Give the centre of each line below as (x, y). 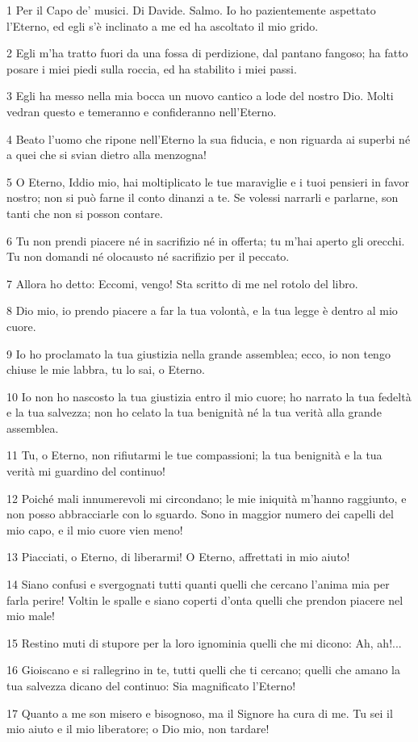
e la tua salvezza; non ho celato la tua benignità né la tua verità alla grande (194, 412)
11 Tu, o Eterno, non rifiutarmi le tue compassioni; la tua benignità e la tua (194, 455)
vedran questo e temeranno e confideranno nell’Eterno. (142, 111)
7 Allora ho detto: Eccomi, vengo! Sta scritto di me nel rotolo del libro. (182, 283)
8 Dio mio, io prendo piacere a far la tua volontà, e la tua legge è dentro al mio (202, 310)
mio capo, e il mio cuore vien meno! (95, 529)
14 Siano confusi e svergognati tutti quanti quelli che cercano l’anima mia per (198, 584)
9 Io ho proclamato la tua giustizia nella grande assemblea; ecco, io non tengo (199, 353)
